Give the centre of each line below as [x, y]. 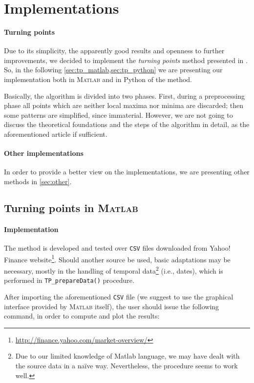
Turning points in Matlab [71, 207]
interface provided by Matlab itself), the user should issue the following [112, 306]
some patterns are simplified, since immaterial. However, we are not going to [118, 115]
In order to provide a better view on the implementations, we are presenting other [127, 172]
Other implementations [44, 153]
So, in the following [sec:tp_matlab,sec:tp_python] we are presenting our [113, 70]
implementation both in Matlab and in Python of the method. [98, 79]
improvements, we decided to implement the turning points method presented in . [126, 60]
